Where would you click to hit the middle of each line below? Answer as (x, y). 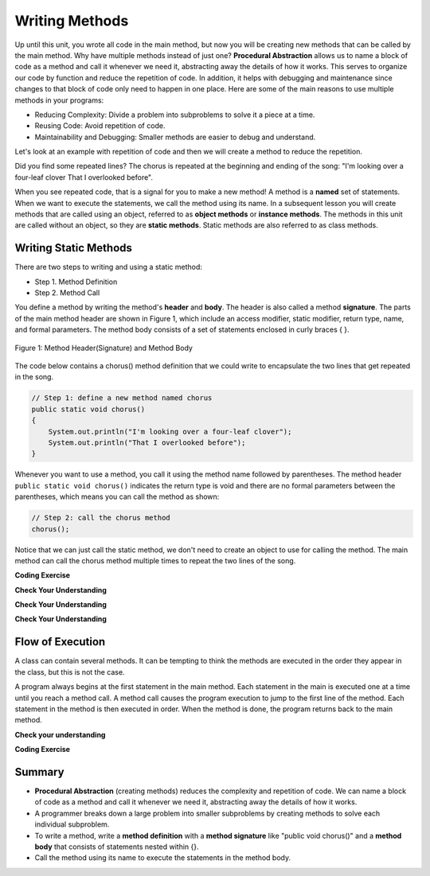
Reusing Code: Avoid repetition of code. (100, 126)
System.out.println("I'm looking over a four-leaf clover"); (170, 431)
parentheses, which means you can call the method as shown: (117, 496)
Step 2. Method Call (67, 293)
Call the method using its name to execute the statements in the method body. (162, 858)
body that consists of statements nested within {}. (117, 847)
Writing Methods (72, 21)
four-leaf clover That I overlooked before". (84, 177)
